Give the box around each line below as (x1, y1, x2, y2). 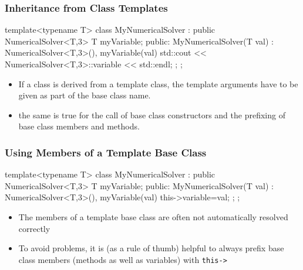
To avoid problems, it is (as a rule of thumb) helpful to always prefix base (18, 242, 284, 254)
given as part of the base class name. (18, 89, 151, 101)
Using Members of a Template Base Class (5, 145, 207, 159)
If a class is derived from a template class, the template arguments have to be (18, 77, 298, 90)
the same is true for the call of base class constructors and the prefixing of (18, 108, 285, 121)
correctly (18, 222, 51, 234)
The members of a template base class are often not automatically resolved (18, 210, 288, 223)
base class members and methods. (18, 120, 140, 132)
